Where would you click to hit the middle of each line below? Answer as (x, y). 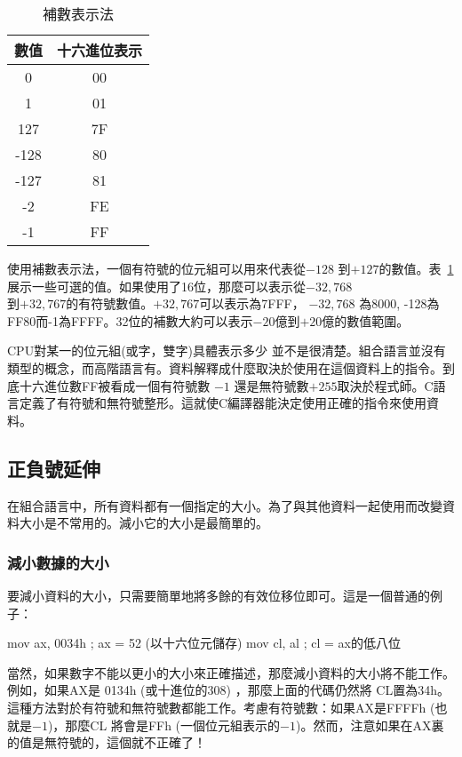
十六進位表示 (100, 50)
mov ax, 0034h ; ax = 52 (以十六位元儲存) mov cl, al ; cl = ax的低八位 (204, 643)
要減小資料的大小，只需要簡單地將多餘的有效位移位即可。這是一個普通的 (219, 595)
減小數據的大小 (58, 562)
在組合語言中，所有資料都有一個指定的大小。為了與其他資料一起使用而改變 (225, 505)
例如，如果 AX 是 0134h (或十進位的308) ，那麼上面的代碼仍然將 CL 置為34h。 (228, 690)
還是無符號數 (271, 385)
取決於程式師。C (385, 385)
